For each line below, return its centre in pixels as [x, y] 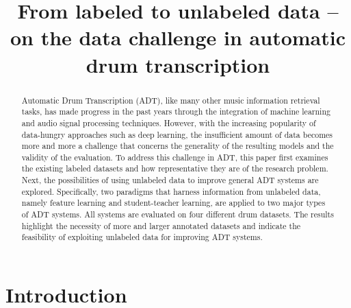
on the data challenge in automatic [178, 37]
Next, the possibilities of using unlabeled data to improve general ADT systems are [170, 180]
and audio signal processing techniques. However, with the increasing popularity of [169, 122]
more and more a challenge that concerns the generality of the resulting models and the [178, 146]
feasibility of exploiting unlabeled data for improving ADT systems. [142, 237]
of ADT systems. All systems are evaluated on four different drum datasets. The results [178, 214]
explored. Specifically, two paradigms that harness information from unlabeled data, [171, 191]
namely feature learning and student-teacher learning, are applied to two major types [173, 203]
